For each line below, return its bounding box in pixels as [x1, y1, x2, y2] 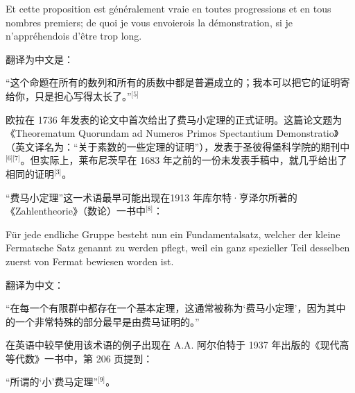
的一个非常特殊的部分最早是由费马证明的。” [6, 314, 200, 328]
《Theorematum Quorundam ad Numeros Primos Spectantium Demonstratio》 [6, 126, 339, 140]
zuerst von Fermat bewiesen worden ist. [6, 253, 174, 268]
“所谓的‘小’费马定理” [6, 374, 98, 389]
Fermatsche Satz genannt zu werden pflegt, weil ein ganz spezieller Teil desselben [6, 240, 350, 255]
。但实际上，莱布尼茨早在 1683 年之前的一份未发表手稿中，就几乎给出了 [20, 153, 347, 167]
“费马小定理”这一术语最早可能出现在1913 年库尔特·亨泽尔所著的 [6, 190, 297, 204]
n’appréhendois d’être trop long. [6, 28, 142, 43]
